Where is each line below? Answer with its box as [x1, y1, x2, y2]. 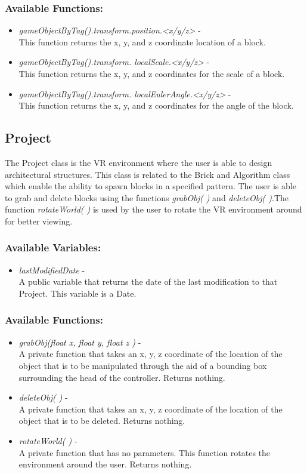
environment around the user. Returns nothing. [18, 458, 192, 470]
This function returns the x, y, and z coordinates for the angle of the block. [18, 99, 294, 112]
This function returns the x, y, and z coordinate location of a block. [18, 35, 266, 48]
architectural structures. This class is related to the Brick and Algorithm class [5, 168, 290, 180]
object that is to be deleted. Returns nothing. [18, 414, 185, 427]
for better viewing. [5, 214, 73, 227]
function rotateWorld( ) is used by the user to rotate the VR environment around [5, 203, 302, 216]
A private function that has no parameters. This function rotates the [18, 446, 271, 458]
